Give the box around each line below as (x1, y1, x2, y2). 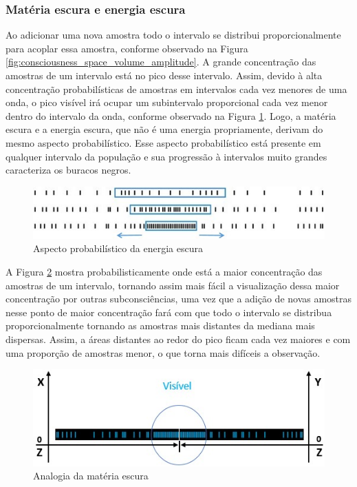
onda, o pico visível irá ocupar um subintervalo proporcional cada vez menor (6, 95, 328, 110)
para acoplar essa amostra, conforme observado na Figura (6, 41, 248, 55)
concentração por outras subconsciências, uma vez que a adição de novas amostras (6, 291, 352, 306)
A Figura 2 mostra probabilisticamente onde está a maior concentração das (6, 264, 323, 278)
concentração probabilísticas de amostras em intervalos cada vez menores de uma (6, 81, 347, 96)
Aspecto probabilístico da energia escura (33, 241, 203, 256)
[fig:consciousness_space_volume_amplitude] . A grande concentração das (6, 54, 316, 69)
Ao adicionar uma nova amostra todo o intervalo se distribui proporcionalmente (6, 28, 341, 42)
